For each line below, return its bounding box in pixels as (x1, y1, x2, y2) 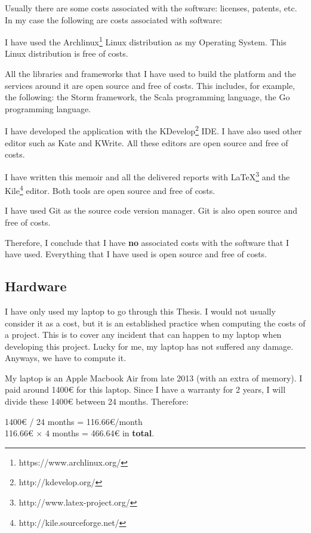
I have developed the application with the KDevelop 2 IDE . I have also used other (5, 123, 302, 137)
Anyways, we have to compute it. (5, 352, 127, 364)
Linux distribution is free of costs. (5, 47, 128, 60)
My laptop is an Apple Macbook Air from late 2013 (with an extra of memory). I (5, 371, 303, 384)
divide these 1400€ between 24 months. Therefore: (5, 395, 189, 408)
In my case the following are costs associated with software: (5, 13, 223, 26)
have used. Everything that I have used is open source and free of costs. (5, 248, 267, 260)
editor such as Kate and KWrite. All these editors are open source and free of (5, 136, 288, 149)
